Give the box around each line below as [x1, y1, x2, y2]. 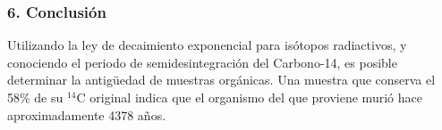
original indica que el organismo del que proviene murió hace [89, 88, 422, 106]
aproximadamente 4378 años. [7, 105, 166, 124]
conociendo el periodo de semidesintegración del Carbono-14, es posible [7, 53, 397, 71]
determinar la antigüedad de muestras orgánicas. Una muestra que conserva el [7, 70, 436, 89]
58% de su [7, 88, 64, 106]
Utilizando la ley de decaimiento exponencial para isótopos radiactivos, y [7, 36, 407, 54]
